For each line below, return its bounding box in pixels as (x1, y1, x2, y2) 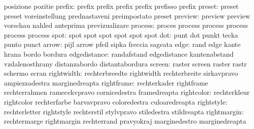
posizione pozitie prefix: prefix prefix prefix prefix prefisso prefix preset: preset (4, 1, 239, 11)
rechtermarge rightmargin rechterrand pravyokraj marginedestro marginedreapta (4, 116, 246, 126)
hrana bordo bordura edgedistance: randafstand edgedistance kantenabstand (4, 48, 234, 59)
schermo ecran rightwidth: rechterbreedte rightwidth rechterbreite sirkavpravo (4, 68, 238, 78)
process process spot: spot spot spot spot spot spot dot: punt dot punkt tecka (4, 29, 238, 40)
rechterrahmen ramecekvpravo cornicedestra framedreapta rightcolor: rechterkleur (4, 87, 250, 97)
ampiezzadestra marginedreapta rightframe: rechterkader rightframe (4, 77, 208, 87)
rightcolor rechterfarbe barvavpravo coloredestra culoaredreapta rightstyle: (4, 96, 227, 107)
